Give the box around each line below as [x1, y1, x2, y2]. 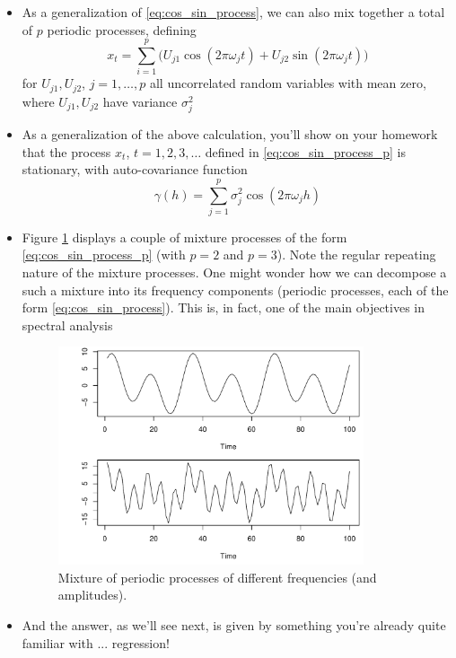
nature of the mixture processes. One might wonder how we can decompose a [22, 263, 447, 282]
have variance [102, 92, 178, 110]
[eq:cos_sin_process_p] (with [22, 245, 186, 264]
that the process [22, 142, 111, 161]
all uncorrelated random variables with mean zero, [149, 74, 426, 92]
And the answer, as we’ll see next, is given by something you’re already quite [22, 616, 446, 634]
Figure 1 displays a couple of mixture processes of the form [22, 227, 347, 246]
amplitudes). [57, 585, 127, 604]
